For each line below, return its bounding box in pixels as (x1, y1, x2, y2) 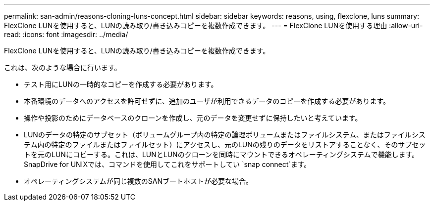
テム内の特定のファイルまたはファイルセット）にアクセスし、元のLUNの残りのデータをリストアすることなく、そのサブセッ (24, 140, 426, 149)
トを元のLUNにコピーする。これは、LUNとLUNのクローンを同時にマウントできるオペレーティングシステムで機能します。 (24, 150, 419, 159)
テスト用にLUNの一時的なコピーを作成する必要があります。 (24, 80, 218, 88)
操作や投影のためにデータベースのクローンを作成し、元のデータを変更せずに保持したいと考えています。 (24, 114, 362, 122)
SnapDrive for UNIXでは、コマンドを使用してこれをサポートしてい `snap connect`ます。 (24, 160, 311, 168)
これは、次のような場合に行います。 (4, 63, 121, 72)
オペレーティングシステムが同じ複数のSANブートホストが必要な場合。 (24, 177, 253, 185)
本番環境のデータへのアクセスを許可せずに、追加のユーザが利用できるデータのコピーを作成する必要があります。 (24, 97, 390, 105)
